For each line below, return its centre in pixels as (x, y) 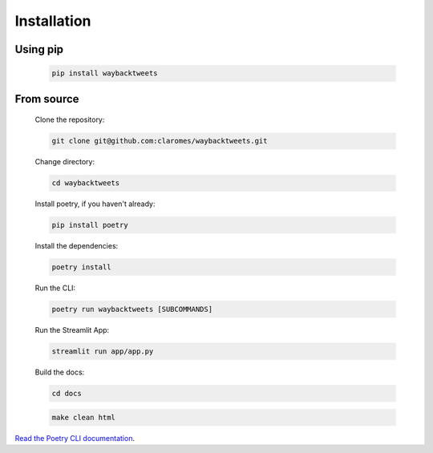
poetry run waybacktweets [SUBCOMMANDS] (132, 309)
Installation (53, 21)
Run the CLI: (55, 288)
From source (47, 99)
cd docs (67, 393)
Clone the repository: (70, 119)
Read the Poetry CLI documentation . (75, 438)
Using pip (39, 49)
